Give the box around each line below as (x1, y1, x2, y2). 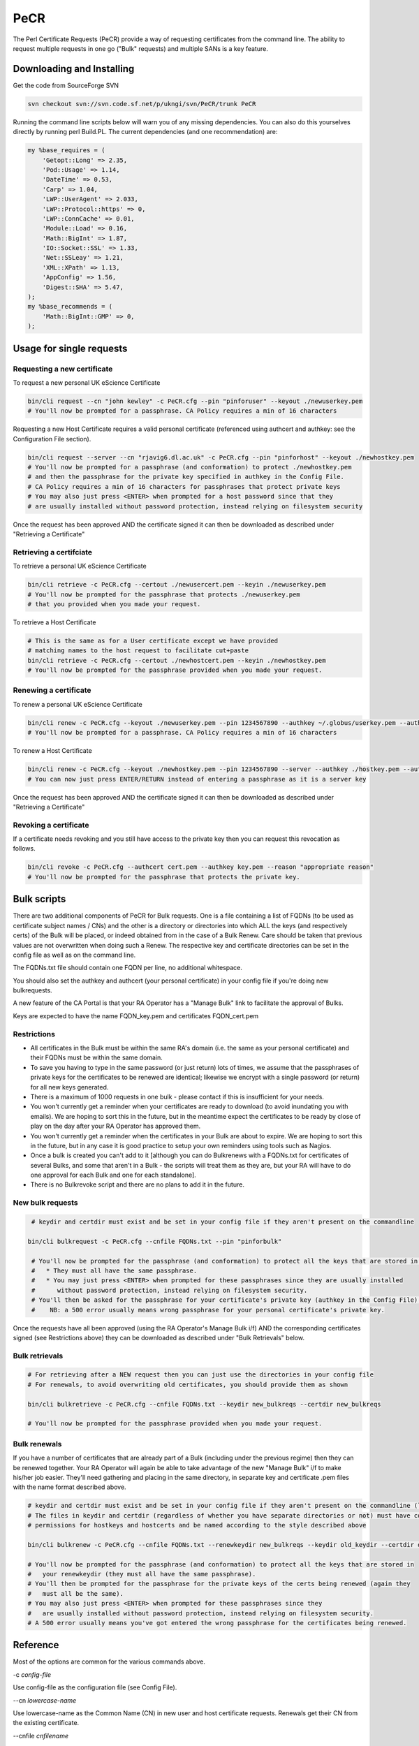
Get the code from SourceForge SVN (13, 81, 119, 89)
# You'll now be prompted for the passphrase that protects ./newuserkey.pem (27, 590, 300, 599)
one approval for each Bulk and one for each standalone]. (30, 1171, 197, 1180)
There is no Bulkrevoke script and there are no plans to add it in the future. (30, 1180, 244, 1189)
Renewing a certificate (13, 685, 91, 695)
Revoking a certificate (13, 820, 89, 830)
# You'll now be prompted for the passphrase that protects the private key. (27, 873, 300, 881)
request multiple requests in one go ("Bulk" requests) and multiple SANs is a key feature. (13, 44, 268, 52)
